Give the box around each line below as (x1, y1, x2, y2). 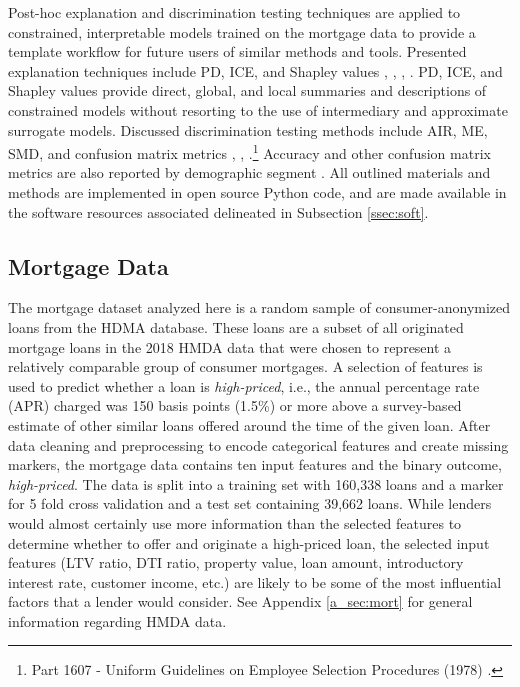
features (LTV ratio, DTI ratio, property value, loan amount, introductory (8, 552, 464, 573)
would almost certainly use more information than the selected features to (8, 512, 462, 533)
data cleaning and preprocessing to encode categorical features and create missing (8, 434, 509, 455)
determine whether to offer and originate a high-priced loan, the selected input (8, 532, 490, 553)
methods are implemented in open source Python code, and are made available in (8, 182, 507, 202)
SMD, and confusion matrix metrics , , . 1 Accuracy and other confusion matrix (8, 140, 491, 163)
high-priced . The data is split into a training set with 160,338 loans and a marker (8, 473, 504, 494)
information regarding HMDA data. (8, 610, 227, 631)
